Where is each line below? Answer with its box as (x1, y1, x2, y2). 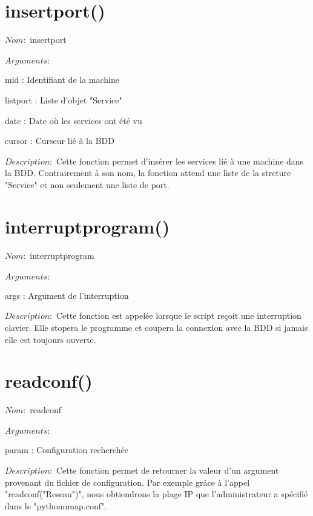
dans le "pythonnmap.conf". (5, 499, 107, 512)
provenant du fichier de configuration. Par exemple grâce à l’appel (5, 475, 250, 488)
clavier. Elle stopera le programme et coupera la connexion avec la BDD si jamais (5, 321, 308, 333)
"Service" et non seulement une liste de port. (5, 178, 170, 191)
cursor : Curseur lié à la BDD (5, 134, 114, 147)
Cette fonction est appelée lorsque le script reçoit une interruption (56, 309, 301, 322)
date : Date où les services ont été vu (5, 114, 142, 126)
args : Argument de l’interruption (5, 289, 129, 301)
